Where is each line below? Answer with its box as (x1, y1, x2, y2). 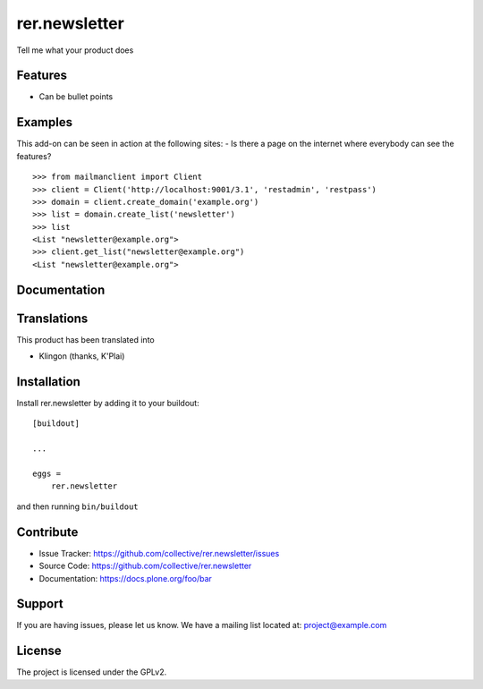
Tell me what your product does (16, 45, 134, 55)
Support (16, 596, 64, 612)
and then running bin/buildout (16, 501, 139, 512)
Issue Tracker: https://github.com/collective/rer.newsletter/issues (38, 548, 280, 558)
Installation (16, 374, 80, 389)
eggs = (32, 469, 62, 479)
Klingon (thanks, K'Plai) (38, 351, 125, 362)
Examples (16, 115, 73, 130)
